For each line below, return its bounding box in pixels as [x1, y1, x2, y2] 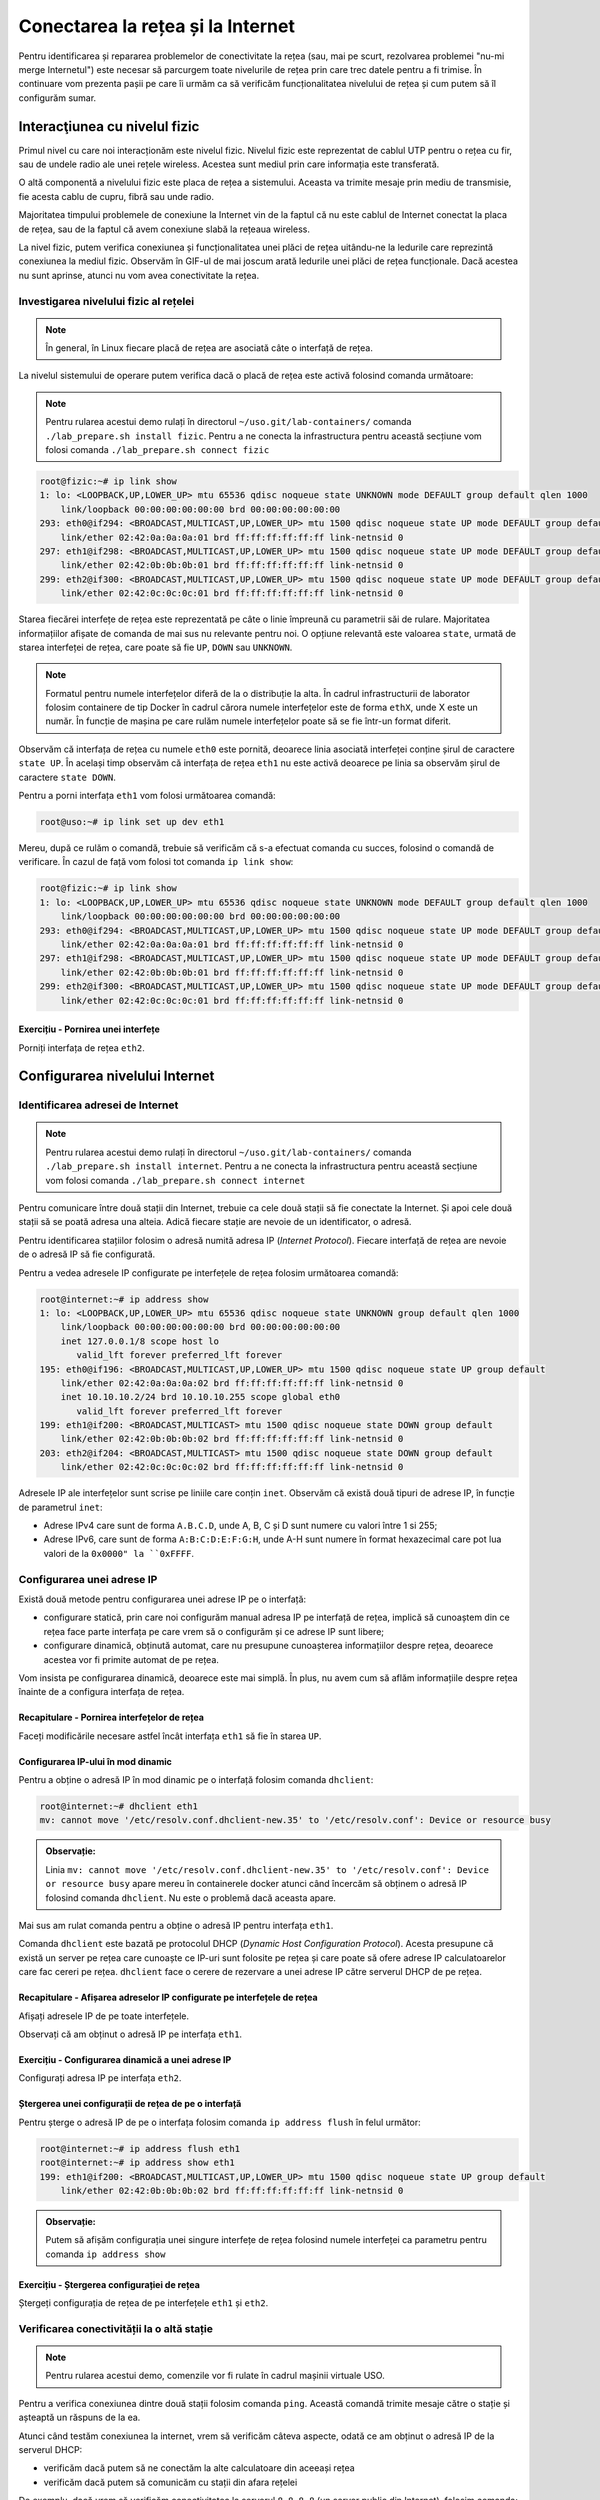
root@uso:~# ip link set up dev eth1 [39, 816, 225, 828]
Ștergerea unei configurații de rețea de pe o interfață [18, 2098, 242, 2110]
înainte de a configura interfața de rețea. [18, 1686, 185, 1698]
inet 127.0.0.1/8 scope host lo [60, 1335, 220, 1347]
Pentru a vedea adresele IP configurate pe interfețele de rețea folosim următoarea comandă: [18, 1266, 399, 1279]
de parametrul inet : [18, 1501, 104, 1513]
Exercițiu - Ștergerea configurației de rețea [18, 2278, 200, 2290]
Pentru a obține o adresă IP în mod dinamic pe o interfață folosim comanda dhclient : [18, 1774, 374, 1786]
